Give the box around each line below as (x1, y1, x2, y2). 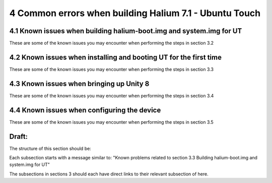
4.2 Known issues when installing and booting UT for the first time (9, 53, 222, 61)
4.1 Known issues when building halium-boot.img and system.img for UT (9, 27, 242, 35)
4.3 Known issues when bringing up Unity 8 (9, 79, 150, 88)
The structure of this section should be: (9, 145, 92, 151)
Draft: (9, 132, 28, 141)
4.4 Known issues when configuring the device (9, 106, 161, 114)
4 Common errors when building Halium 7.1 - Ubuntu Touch (9, 8, 261, 19)
